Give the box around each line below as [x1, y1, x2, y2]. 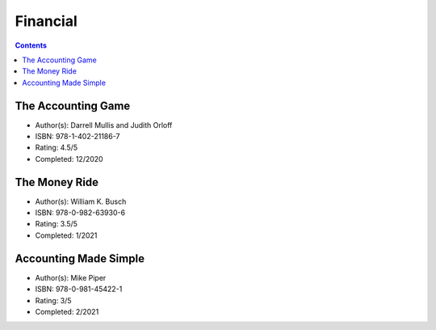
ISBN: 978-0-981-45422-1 [35, 284, 123, 294]
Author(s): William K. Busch [35, 197, 127, 206]
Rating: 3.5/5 [35, 219, 78, 229]
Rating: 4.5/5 [35, 142, 78, 153]
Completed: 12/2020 [35, 154, 104, 163]
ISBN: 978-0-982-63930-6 [35, 208, 125, 218]
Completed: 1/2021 [35, 231, 98, 240]
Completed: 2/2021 [35, 307, 99, 316]
